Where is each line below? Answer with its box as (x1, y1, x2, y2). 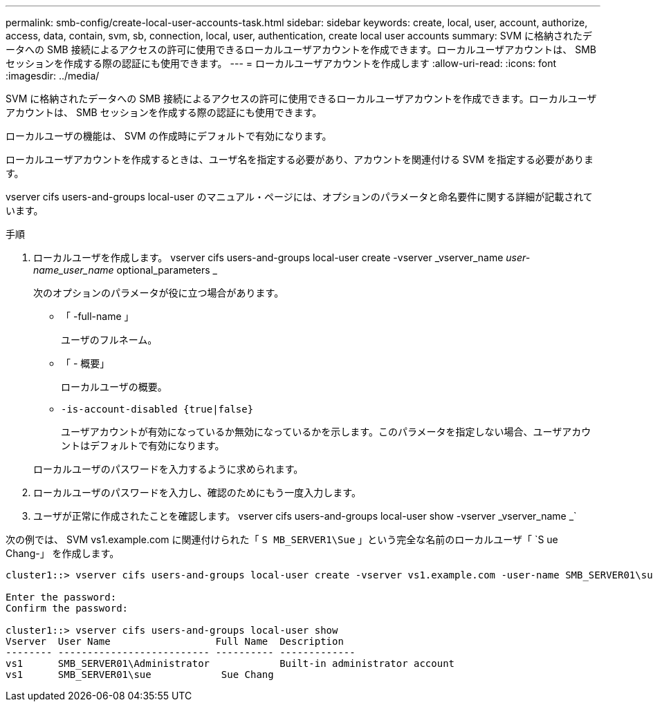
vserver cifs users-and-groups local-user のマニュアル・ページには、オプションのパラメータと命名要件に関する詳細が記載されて (6, 191, 593, 202)
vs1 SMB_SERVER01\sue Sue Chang (6, 669, 274, 680)
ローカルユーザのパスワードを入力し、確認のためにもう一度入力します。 (33, 487, 361, 498)
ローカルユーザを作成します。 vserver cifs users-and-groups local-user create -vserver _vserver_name (33, 252, 504, 263)
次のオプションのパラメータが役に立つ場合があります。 (33, 287, 284, 299)
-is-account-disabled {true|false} (61, 404, 254, 415)
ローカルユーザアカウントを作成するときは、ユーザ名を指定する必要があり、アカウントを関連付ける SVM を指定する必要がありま (6, 153, 594, 165)
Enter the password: (6, 592, 117, 603)
